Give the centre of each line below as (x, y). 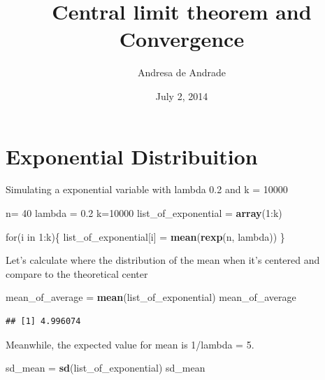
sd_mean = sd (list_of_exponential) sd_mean (106, 368)
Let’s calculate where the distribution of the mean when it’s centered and (163, 260)
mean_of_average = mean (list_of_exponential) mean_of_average (151, 297)
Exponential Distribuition (132, 156)
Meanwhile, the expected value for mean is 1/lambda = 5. (130, 344)
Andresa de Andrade (182, 72)
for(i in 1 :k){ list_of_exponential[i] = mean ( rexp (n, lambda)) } (145, 236)
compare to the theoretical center (77, 273)
